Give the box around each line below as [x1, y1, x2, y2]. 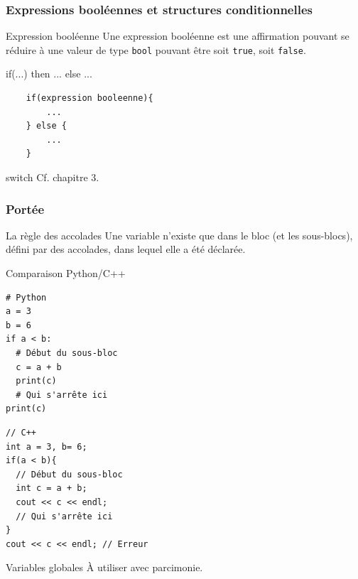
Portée [6, 200, 45, 217]
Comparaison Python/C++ [6, 266, 126, 281]
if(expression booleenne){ [26, 93, 153, 104]
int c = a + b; [16, 483, 87, 494]
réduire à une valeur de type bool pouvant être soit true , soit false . [6, 42, 306, 57]
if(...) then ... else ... [6, 66, 92, 81]
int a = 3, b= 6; [6, 441, 87, 452]
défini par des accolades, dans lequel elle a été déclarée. [6, 242, 246, 256]
